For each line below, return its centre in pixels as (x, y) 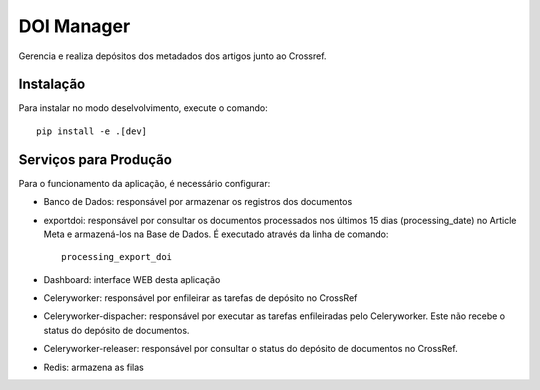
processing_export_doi (117, 257)
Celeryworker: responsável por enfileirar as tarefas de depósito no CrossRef (200, 298)
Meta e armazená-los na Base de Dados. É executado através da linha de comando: (216, 234)
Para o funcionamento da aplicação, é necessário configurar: (144, 183)
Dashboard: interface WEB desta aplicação (132, 279)
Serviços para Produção (95, 159)
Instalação (52, 84)
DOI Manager (74, 26)
